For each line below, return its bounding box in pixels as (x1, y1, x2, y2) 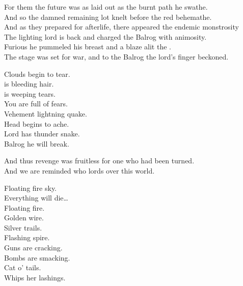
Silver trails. (4, 222, 42, 233)
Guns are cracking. (4, 242, 63, 253)
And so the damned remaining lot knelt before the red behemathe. (4, 11, 212, 22)
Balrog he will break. (4, 138, 69, 149)
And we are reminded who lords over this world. (4, 165, 155, 176)
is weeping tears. (4, 88, 56, 99)
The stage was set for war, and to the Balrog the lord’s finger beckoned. (4, 51, 229, 62)
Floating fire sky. (4, 182, 57, 193)
